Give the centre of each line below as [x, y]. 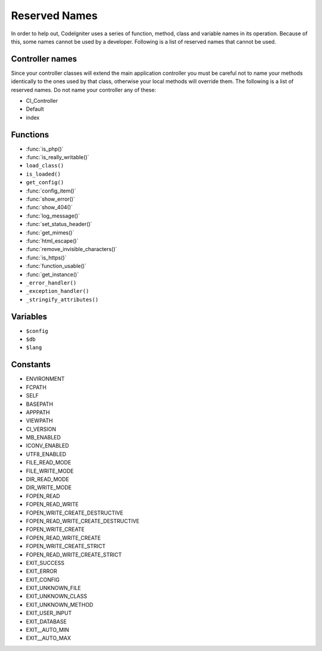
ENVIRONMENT [45, 379]
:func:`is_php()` [45, 149]
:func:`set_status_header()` [59, 224]
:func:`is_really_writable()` [58, 157]
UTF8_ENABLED [46, 454]
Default [35, 109]
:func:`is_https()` [46, 258]
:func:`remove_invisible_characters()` [72, 249]
